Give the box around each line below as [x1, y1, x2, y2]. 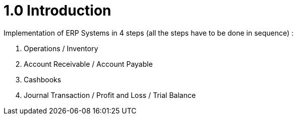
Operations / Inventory [24, 44, 98, 53]
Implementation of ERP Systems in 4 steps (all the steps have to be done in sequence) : [4, 28, 294, 37]
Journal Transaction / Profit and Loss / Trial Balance [24, 90, 196, 99]
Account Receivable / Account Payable [24, 59, 153, 68]
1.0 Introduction [4, 2, 111, 19]
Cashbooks [24, 75, 62, 84]
